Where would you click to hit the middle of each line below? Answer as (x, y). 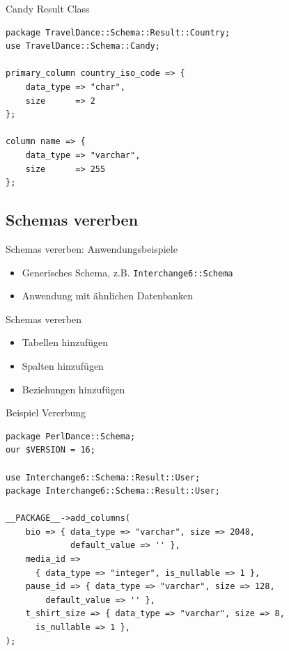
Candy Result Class (48, 8)
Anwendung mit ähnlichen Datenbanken (108, 296)
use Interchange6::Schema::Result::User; (103, 477)
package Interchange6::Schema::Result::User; (113, 491)
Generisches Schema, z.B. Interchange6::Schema (127, 272)
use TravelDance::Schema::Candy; (83, 46)
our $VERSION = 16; (50, 450)
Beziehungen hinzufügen (73, 389)
